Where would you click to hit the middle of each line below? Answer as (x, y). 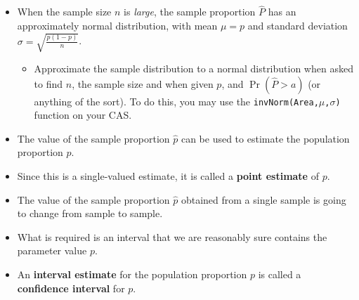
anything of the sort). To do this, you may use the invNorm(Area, (176, 101)
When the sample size (64, 12)
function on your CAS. (83, 115)
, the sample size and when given (143, 83)
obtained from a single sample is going (263, 199)
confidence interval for (71, 288)
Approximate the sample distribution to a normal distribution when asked (194, 68)
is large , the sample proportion (190, 12)
